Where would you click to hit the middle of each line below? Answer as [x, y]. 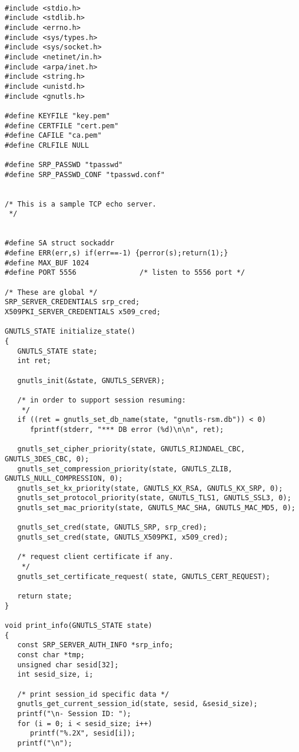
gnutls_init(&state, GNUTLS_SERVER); [91, 380]
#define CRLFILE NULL [47, 145]
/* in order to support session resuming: [102, 400]
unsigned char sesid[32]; [68, 665]
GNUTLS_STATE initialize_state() [70, 332]
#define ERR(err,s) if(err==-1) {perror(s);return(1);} [117, 253]
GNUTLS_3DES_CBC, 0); [47, 459]
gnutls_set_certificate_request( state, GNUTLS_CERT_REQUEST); [144, 576]
